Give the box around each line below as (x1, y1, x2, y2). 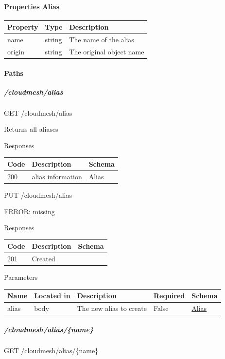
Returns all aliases (4, 124, 58, 134)
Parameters (4, 272, 38, 282)
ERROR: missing (4, 206, 55, 216)
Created (32, 254, 55, 264)
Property (7, 22, 38, 32)
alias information (32, 171, 82, 181)
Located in (34, 291, 70, 301)
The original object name (69, 46, 144, 56)
